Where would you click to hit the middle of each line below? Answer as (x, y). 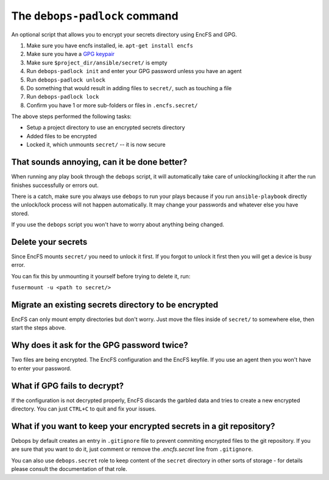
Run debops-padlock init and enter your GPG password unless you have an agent (134, 71)
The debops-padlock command (95, 16)
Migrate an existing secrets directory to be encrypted (115, 305)
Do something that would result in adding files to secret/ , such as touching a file (129, 88)
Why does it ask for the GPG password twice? (100, 345)
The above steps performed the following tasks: (72, 116)
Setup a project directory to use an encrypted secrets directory (106, 127)
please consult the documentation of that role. (69, 469)
